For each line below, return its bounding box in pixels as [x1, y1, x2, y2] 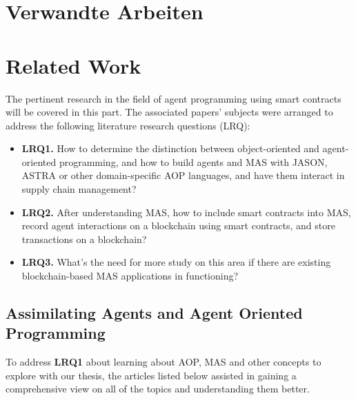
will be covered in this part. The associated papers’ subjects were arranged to [6, 105, 333, 119]
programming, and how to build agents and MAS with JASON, [59, 154, 328, 169]
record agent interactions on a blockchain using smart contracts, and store [21, 218, 335, 233]
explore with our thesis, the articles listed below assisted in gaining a [6, 368, 297, 382]
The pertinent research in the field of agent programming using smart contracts [6, 91, 342, 105]
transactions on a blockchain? [21, 231, 147, 246]
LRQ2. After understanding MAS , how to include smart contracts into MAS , [21, 204, 351, 219]
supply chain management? [21, 182, 137, 196]
